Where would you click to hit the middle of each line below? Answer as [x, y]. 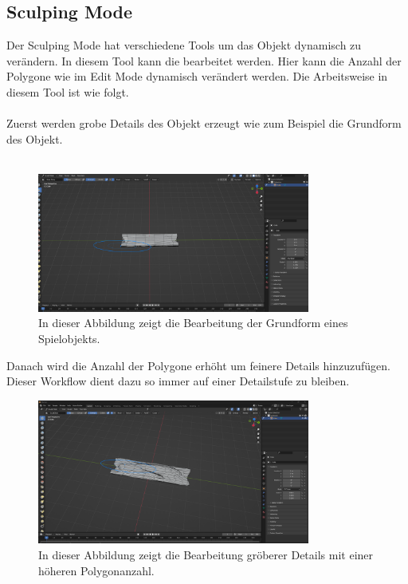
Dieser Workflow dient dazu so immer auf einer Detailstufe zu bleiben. [178, 381]
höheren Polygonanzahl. [96, 570]
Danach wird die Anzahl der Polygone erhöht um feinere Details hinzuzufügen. [198, 365]
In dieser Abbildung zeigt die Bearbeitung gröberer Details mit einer [206, 554]
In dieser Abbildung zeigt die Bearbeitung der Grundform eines [193, 323]
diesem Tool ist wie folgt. [68, 91]
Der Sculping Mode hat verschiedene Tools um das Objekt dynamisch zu [184, 45]
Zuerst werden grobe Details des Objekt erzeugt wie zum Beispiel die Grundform [204, 123]
